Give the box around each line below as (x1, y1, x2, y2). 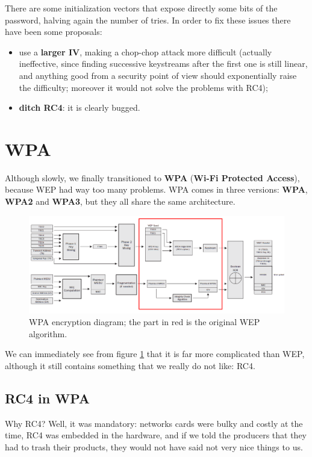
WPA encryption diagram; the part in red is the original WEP (29, 316, 260, 328)
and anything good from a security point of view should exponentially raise (19, 69, 297, 81)
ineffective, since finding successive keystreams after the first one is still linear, (19, 57, 308, 70)
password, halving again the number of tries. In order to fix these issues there (5, 13, 291, 26)
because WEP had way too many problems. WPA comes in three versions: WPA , (5, 183, 308, 196)
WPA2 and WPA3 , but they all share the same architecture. (5, 195, 236, 208)
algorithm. (29, 327, 67, 340)
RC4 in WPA (5, 388, 90, 407)
